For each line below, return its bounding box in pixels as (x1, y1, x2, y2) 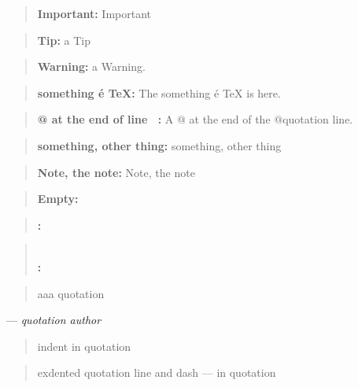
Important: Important (37, 6, 152, 21)
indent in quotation (37, 337, 131, 354)
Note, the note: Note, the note (37, 164, 195, 180)
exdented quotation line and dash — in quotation (37, 364, 276, 381)
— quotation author (6, 311, 101, 328)
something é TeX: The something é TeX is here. (37, 84, 281, 101)
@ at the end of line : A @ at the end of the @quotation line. (37, 111, 353, 127)
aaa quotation (37, 285, 105, 301)
